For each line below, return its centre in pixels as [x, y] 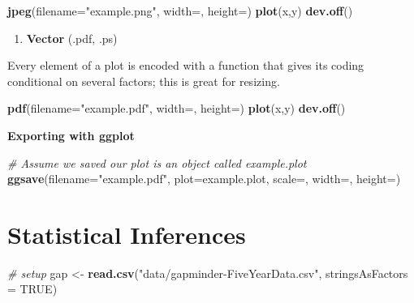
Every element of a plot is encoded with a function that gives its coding [186, 65]
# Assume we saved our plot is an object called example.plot [157, 162]
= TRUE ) [32, 289]
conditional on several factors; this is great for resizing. [144, 81]
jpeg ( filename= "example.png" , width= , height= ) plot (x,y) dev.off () [180, 11]
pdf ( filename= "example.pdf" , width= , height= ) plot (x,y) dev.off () [177, 108]
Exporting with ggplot [71, 135]
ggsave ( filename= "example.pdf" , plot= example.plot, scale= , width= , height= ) [204, 179]
